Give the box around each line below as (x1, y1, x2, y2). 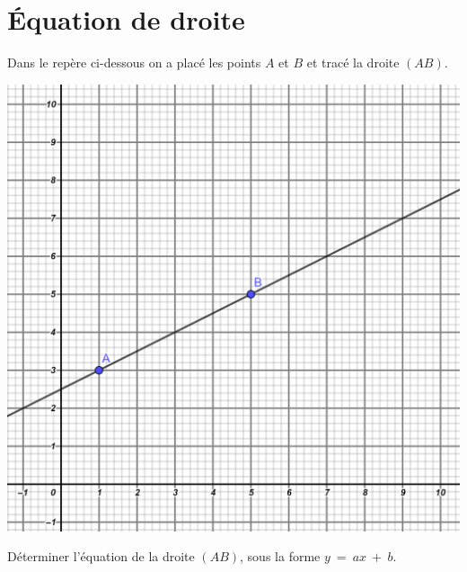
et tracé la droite (306, 53, 400, 72)
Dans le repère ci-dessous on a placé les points (7, 53, 261, 72)
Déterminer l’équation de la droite (7, 547, 195, 566)
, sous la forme (240, 547, 321, 566)
